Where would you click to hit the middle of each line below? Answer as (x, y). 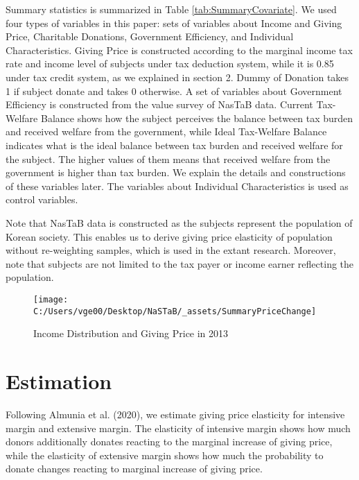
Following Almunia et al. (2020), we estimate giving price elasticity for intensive (175, 414)
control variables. (42, 199)
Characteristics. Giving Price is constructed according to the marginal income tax (179, 50)
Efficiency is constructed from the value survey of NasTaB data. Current (159, 104)
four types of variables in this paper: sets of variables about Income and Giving (174, 23)
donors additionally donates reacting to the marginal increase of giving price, (169, 442)
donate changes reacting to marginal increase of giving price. (134, 469)
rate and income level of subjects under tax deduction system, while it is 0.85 (170, 63)
